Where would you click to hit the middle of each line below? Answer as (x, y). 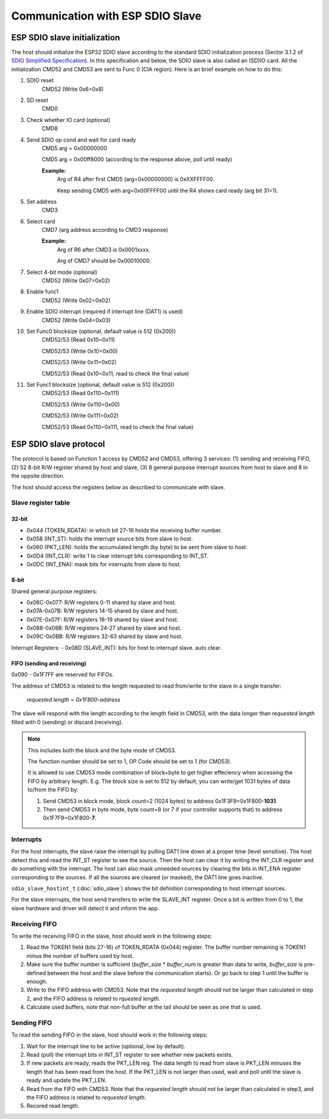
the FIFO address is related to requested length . (86, 1097)
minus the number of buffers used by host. (80, 955)
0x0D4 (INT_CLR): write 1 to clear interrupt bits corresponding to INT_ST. (118, 556)
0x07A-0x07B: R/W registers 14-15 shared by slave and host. (103, 611)
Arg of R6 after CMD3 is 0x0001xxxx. (104, 250)
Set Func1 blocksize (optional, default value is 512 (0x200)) (101, 384)
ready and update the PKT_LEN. (66, 1081)
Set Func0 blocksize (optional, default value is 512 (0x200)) (101, 331)
